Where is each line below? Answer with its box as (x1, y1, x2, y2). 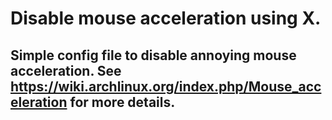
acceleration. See (10, 62, 122, 79)
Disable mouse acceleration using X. (10, 7, 322, 30)
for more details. (69, 93, 176, 111)
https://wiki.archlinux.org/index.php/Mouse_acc (10, 78, 322, 95)
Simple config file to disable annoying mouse (10, 47, 297, 64)
